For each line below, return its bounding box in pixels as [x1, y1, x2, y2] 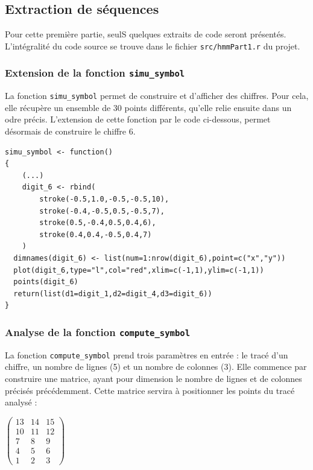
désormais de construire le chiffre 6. [5, 125, 136, 138]
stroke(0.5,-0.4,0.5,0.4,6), [39, 218, 156, 227]
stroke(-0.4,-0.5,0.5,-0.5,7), [39, 206, 165, 215]
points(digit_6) [13, 278, 78, 287]
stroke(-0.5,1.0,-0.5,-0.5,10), [39, 195, 169, 204]
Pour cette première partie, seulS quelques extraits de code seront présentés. [5, 28, 286, 40]
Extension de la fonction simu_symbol [5, 65, 185, 80]
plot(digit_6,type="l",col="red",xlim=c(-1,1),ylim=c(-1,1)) [13, 265, 264, 275]
